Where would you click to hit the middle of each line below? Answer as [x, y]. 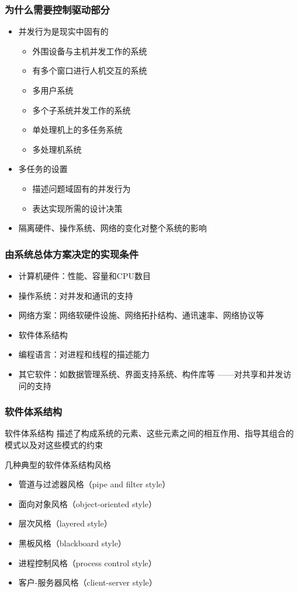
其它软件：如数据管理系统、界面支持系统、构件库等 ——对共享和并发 [151, 374]
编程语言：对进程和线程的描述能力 [84, 354]
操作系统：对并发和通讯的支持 [76, 295]
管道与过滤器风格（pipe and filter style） [94, 484]
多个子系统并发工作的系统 [82, 110]
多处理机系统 [57, 149]
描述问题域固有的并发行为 [82, 188]
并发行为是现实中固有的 [63, 31]
